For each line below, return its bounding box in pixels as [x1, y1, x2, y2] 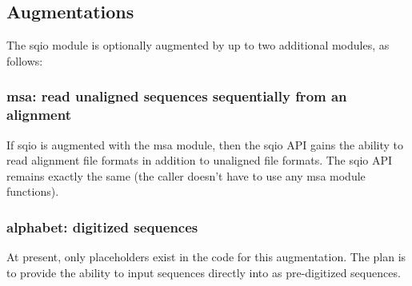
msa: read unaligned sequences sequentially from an [6, 86, 347, 106]
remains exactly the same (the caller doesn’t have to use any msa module [6, 167, 366, 184]
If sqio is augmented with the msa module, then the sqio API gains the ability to [6, 136, 404, 153]
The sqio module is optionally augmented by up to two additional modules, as [6, 37, 390, 54]
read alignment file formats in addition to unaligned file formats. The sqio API [6, 152, 393, 169]
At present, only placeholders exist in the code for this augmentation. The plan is [6, 248, 406, 265]
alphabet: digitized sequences [6, 216, 198, 236]
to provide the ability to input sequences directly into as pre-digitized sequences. [6, 264, 401, 280]
